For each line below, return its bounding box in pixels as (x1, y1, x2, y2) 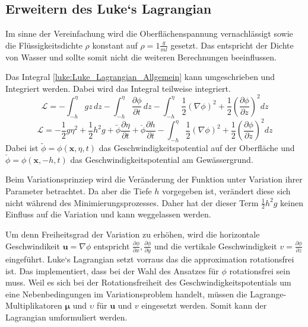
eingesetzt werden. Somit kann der (141, 299, 267, 312)
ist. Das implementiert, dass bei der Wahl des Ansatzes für (5, 264, 219, 277)
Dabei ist (5, 142, 39, 154)
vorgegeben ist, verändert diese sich (162, 185, 291, 197)
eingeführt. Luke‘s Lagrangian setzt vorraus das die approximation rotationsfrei (5, 252, 294, 265)
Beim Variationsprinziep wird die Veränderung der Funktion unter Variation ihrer (5, 173, 303, 185)
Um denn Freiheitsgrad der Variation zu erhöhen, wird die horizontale (5, 228, 260, 241)
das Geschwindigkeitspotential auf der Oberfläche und (99, 142, 295, 154)
